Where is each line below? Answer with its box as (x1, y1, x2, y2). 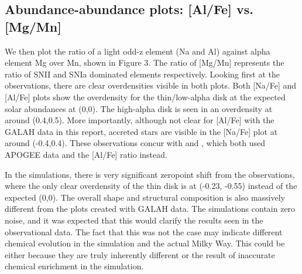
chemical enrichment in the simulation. (5, 260, 144, 272)
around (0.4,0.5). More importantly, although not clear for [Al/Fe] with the (5, 114, 274, 126)
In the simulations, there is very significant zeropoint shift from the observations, (5, 168, 295, 180)
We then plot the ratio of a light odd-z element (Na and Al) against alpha (5, 45, 270, 57)
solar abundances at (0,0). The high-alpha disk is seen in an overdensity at (5, 102, 273, 114)
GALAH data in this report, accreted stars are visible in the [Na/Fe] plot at (5, 125, 278, 137)
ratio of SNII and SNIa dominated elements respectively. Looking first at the (5, 67, 280, 80)
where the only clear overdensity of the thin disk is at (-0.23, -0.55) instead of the (5, 180, 297, 192)
